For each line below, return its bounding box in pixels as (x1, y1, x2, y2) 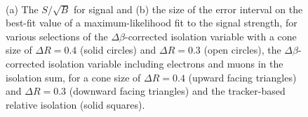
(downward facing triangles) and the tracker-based (69, 84, 286, 98)
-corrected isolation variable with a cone (124, 29, 297, 43)
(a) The (6, 1, 39, 16)
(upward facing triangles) (188, 70, 297, 84)
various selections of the (6, 29, 108, 43)
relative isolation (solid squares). (6, 97, 145, 111)
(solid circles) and (79, 42, 156, 57)
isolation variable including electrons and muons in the (48, 56, 283, 70)
